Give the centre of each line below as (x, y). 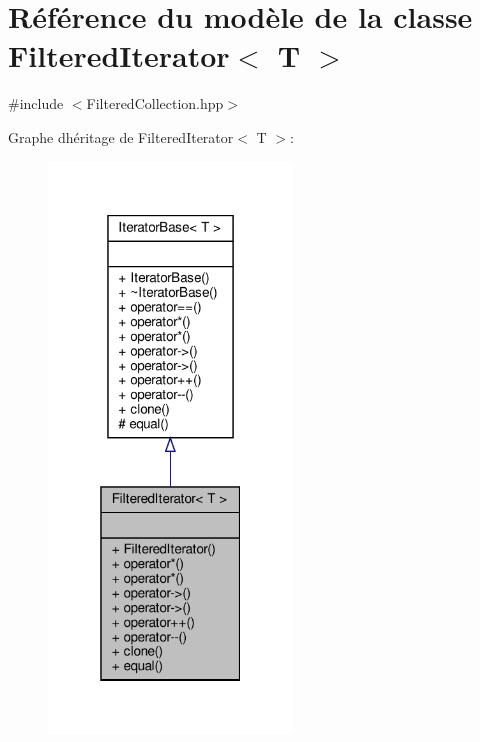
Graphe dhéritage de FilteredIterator (121, 136)
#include (36, 103)
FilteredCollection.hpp (155, 103)
